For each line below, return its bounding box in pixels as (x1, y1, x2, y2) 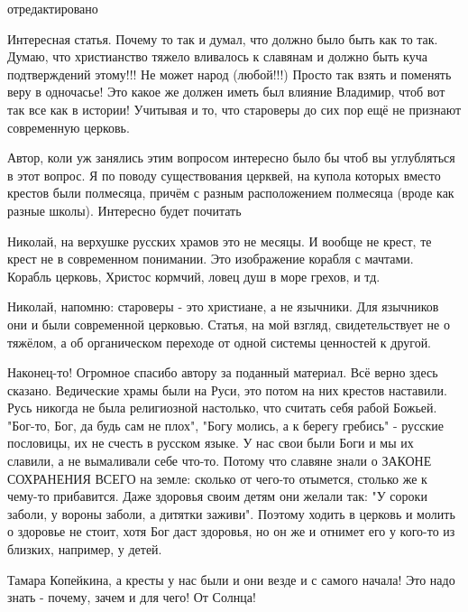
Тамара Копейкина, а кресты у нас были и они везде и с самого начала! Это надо (7, 570, 455, 589)
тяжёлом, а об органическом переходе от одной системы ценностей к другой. (7, 332, 432, 351)
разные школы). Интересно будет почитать (7, 200, 242, 219)
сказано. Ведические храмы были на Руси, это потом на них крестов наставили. (7, 380, 447, 399)
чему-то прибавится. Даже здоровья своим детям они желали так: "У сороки (7, 487, 427, 505)
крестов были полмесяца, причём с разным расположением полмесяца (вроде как (7, 183, 454, 202)
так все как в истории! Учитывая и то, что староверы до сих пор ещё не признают (7, 99, 462, 118)
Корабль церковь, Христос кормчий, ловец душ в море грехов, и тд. (7, 266, 381, 285)
